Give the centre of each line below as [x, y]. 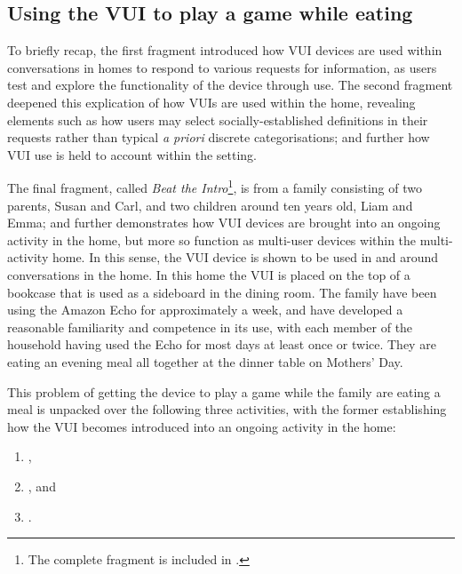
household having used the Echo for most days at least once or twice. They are [222, 344]
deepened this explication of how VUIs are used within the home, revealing [211, 102]
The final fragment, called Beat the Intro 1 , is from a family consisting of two [215, 187]
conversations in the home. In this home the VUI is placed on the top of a [209, 274]
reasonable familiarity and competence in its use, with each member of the [210, 327]
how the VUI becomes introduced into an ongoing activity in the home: [202, 426]
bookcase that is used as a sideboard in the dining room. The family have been [222, 292]
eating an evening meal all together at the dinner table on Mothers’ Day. [205, 361]
